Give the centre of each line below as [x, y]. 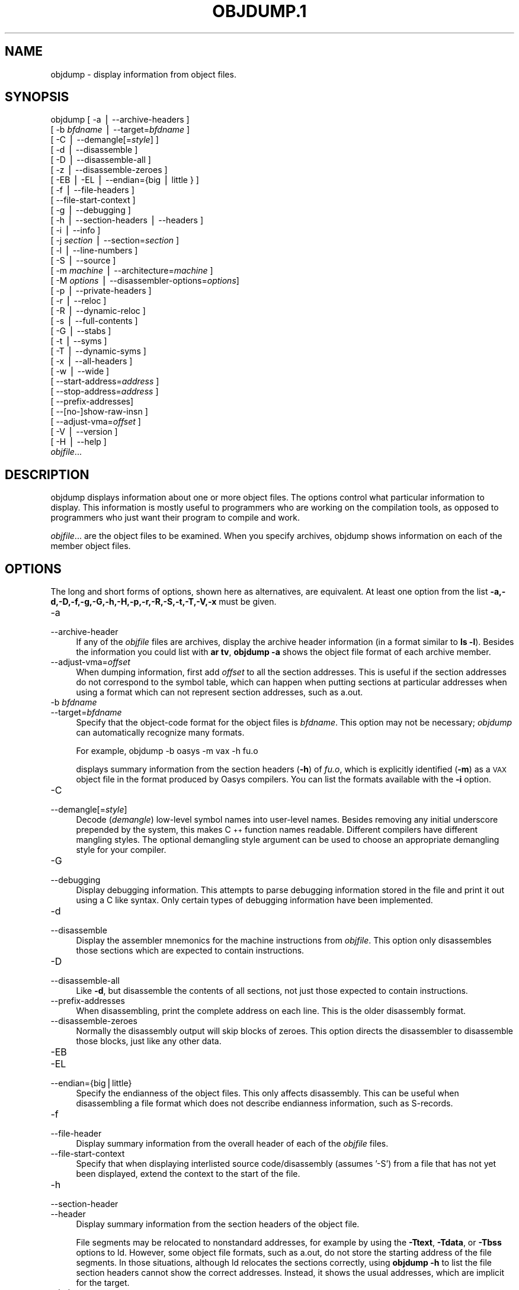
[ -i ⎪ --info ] [76, 230]
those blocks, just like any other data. [149, 1041]
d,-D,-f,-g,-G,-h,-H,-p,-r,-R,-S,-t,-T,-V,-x [134, 602]
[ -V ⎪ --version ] [84, 432]
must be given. [248, 602]
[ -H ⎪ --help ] [79, 442]
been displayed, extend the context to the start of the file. [188, 1174]
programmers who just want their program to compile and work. [175, 518]
